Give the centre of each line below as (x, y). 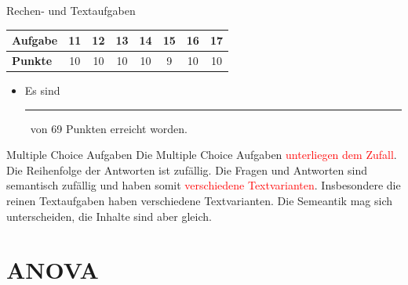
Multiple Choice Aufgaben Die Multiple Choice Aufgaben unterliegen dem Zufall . (202, 155)
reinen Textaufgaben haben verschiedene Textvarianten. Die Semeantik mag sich (200, 200)
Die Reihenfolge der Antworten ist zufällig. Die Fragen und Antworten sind (187, 170)
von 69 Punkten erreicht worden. (109, 128)
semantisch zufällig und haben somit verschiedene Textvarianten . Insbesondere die (204, 185)
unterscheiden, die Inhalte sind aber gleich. (109, 216)
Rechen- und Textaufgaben (71, 10)
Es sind (42, 90)
